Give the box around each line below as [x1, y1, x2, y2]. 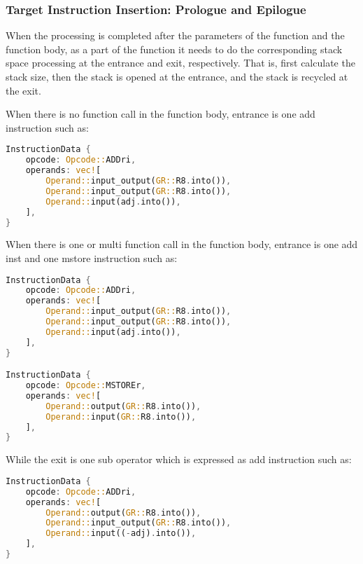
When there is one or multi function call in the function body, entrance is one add [6, 237, 358, 252]
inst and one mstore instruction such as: [6, 250, 178, 265]
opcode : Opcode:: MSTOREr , [25, 380, 146, 391]
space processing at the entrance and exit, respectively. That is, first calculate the [6, 55, 355, 70]
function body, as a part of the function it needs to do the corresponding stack [6, 41, 343, 56]
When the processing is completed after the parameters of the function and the [6, 28, 345, 43]
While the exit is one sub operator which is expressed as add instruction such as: [6, 452, 352, 467]
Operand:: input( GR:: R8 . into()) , [45, 411, 197, 422]
